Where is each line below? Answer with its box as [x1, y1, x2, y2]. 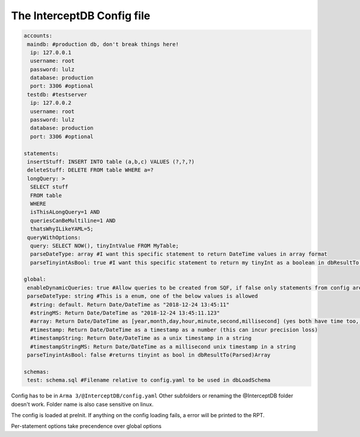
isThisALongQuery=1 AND [30, 209, 100, 215]
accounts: [23, 32, 53, 39]
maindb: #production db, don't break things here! [27, 41, 179, 47]
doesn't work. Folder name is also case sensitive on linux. [11, 400, 154, 408]
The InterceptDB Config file [11, 9, 151, 22]
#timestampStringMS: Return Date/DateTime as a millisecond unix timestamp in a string [30, 343, 296, 350]
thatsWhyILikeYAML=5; [30, 226, 94, 232]
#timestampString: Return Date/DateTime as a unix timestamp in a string [30, 335, 252, 342]
